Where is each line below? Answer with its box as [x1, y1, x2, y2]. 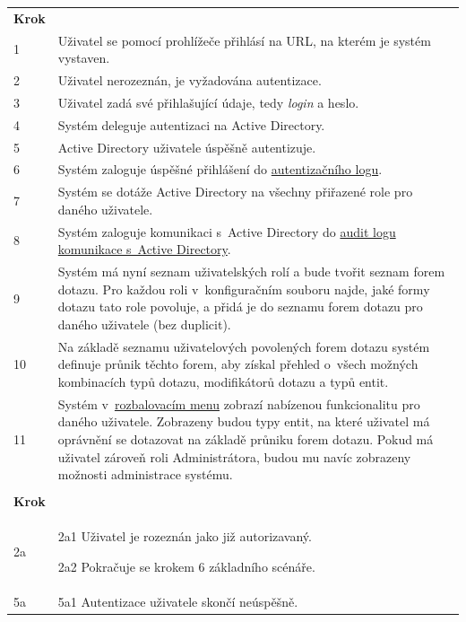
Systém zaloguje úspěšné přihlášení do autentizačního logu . [57, 160, 383, 179]
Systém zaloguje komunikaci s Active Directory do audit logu [57, 222, 396, 241]
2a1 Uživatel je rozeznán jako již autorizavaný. [57, 527, 312, 546]
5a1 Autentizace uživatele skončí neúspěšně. [57, 591, 298, 610]
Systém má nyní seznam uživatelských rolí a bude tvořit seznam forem [57, 262, 445, 281]
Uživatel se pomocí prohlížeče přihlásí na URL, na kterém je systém [57, 31, 431, 49]
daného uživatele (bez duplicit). [57, 314, 231, 333]
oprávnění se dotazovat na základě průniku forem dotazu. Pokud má [57, 429, 434, 448]
